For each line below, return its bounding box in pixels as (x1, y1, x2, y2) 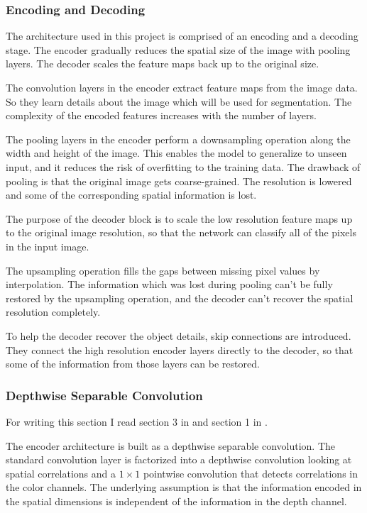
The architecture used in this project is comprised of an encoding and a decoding (6, 28, 358, 43)
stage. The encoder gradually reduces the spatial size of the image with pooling (6, 42, 351, 57)
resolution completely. (6, 304, 101, 319)
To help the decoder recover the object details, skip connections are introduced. (6, 328, 351, 343)
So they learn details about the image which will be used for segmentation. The (6, 94, 352, 109)
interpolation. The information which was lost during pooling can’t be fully (6, 277, 333, 292)
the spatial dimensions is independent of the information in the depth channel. (6, 493, 347, 508)
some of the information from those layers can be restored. (6, 356, 260, 371)
